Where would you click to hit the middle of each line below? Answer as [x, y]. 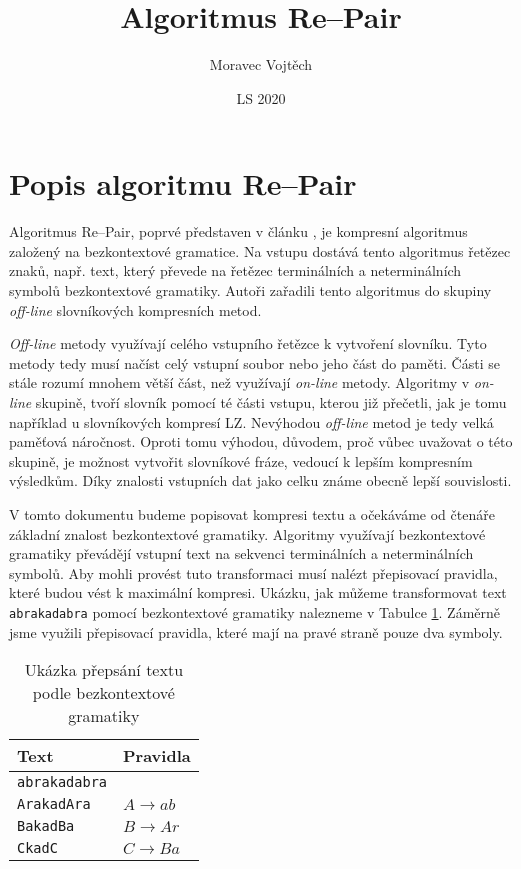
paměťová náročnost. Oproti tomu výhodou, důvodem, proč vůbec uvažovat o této [261, 441]
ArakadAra [54, 804]
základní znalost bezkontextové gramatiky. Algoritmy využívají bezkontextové [247, 533]
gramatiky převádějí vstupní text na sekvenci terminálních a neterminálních [241, 553]
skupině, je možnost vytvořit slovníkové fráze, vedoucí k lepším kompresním [241, 460]
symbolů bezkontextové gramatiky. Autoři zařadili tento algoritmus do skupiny [250, 290]
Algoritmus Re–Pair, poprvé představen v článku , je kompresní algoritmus [238, 231]
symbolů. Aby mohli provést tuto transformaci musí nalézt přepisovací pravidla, [253, 572]
